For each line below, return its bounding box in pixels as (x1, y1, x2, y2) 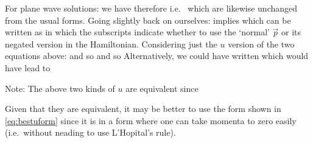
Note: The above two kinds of (5, 82, 115, 94)
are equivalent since (125, 82, 199, 94)
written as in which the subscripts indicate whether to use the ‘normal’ (5, 26, 270, 38)
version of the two (228, 37, 295, 50)
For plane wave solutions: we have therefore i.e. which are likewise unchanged (5, 2, 298, 14)
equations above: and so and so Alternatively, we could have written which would (5, 49, 309, 62)
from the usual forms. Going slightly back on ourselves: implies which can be (5, 13, 291, 26)
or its (281, 26, 301, 38)
